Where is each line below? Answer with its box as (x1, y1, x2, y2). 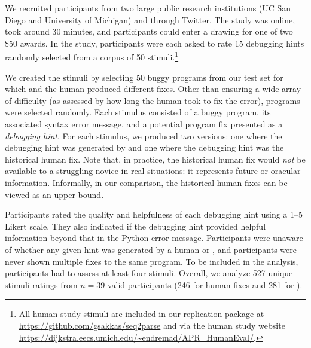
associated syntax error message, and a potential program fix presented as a (5, 118, 283, 130)
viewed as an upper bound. (5, 188, 104, 200)
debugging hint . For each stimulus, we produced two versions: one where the (5, 129, 282, 142)
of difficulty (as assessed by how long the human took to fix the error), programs (5, 94, 300, 106)
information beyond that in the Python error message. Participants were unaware (5, 231, 303, 244)
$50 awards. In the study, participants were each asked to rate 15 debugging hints (5, 36, 304, 49)
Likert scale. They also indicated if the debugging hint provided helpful (5, 219, 266, 232)
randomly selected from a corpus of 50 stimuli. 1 (5, 49, 179, 63)
